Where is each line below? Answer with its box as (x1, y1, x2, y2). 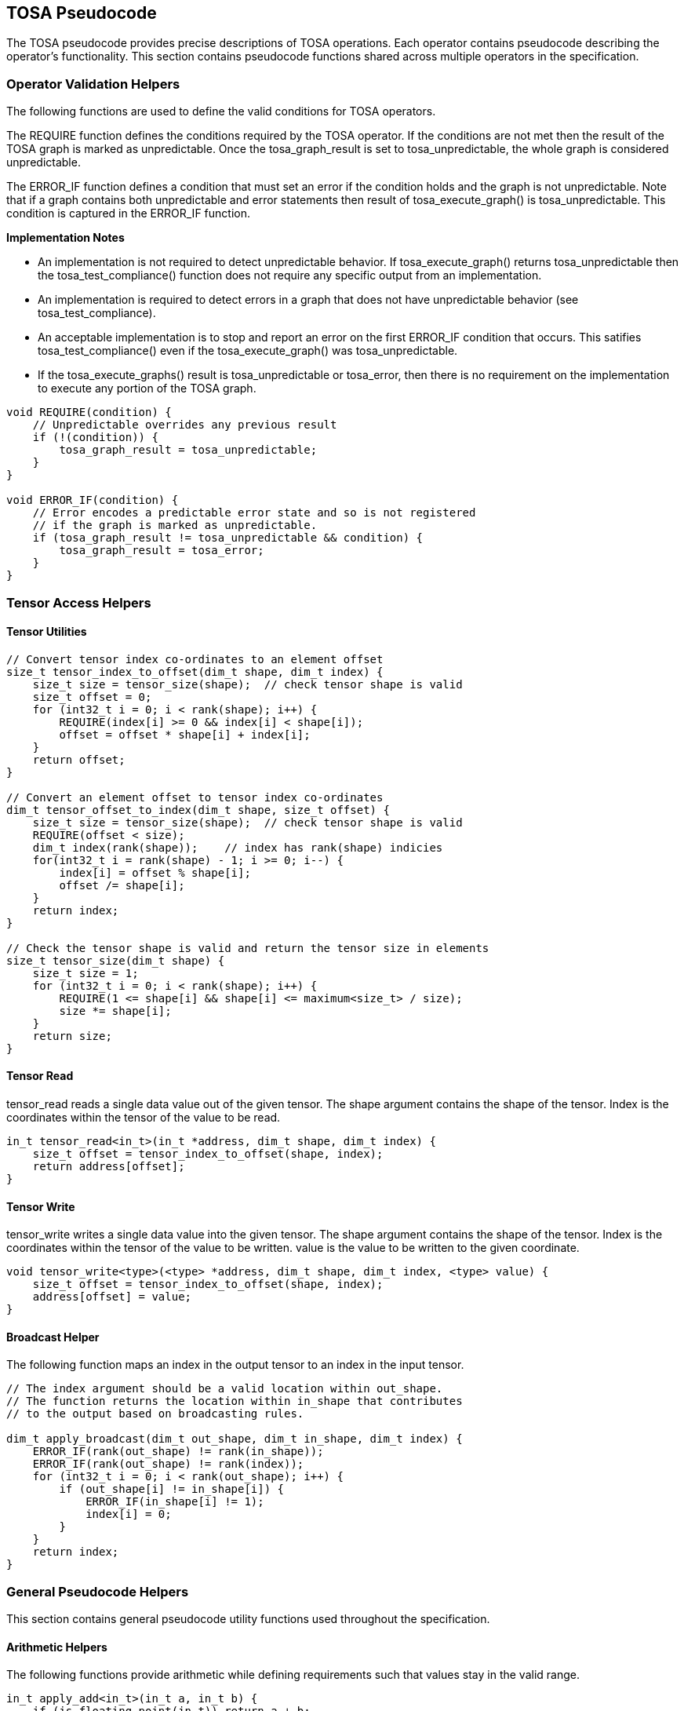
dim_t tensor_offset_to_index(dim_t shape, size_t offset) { (6, 803, 390, 816)
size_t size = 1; (32, 966, 139, 980)
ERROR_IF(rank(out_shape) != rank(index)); (32, 1457, 304, 1471)
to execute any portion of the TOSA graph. (38, 381, 256, 396)
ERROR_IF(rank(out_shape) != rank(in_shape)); (32, 1445, 324, 1458)
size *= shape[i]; (59, 1004, 172, 1017)
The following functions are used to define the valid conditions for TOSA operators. (6, 104, 436, 119)
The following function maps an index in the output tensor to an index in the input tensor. (6, 1358, 464, 1372)
